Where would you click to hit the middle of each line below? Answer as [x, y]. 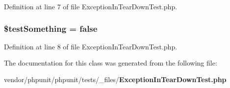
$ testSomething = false [51, 28]
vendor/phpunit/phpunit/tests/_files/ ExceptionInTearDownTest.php [115, 79]
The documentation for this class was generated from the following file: [111, 63]
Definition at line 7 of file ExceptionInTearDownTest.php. [91, 6]
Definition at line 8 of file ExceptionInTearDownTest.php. [91, 46]
